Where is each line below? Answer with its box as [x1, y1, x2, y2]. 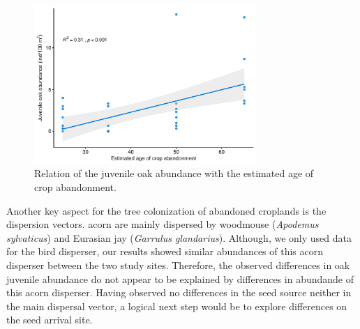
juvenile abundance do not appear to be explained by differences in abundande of [6, 271, 354, 286]
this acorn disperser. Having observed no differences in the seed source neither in [6, 285, 352, 300]
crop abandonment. [34, 179, 117, 194]
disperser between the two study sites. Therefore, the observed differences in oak [6, 257, 350, 272]
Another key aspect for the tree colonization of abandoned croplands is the [6, 203, 327, 217]
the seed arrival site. [6, 312, 93, 327]
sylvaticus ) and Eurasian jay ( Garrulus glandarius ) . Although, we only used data [6, 230, 352, 245]
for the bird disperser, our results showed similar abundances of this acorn [6, 244, 324, 259]
